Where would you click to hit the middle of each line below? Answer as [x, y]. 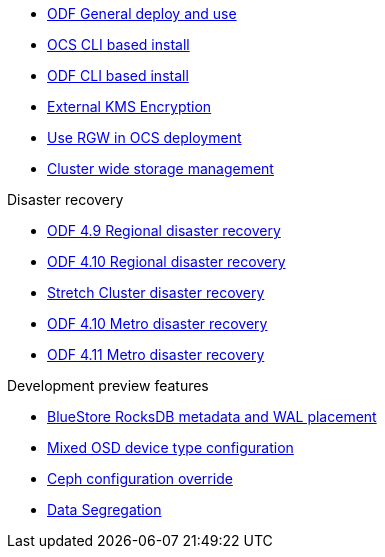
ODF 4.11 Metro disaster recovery [156, 354]
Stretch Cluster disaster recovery [156, 292]
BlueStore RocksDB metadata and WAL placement [212, 416]
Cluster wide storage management [160, 168]
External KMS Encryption [129, 106]
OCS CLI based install [118, 44]
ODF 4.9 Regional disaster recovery [164, 230]
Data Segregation [104, 509]
